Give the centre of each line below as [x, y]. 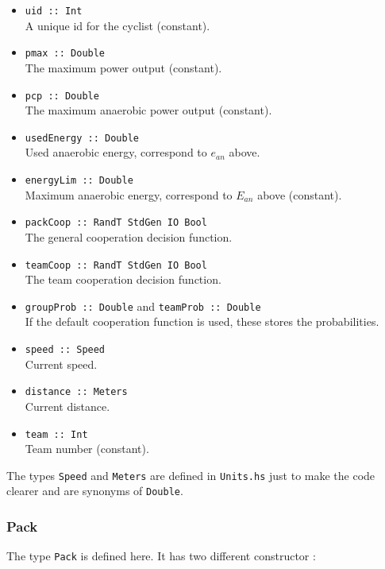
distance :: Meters [76, 392]
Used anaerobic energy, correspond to [116, 152]
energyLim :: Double [79, 180]
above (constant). [300, 194]
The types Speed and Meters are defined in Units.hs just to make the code [191, 475]
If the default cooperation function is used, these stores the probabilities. [202, 321]
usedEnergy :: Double [82, 138]
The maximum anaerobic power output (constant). [148, 110]
